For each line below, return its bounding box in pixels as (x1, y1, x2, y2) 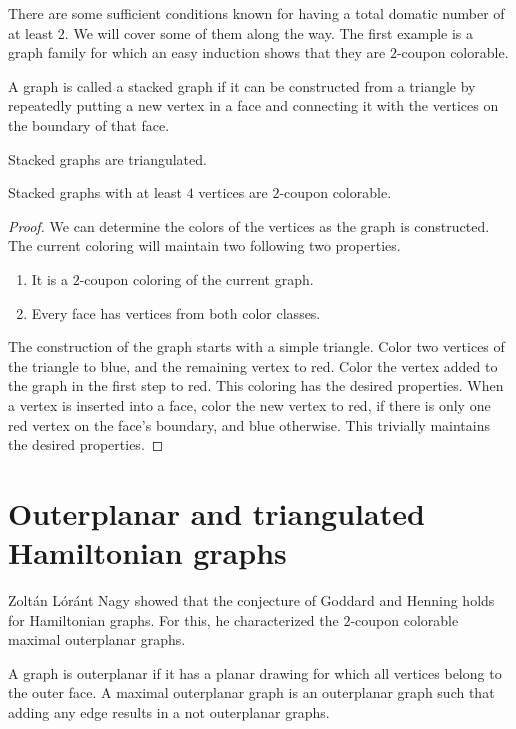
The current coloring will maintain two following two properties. (8, 235, 401, 256)
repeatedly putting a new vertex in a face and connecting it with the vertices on (8, 95, 499, 116)
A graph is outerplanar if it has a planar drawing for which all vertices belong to (8, 662, 502, 683)
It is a (31, 268, 69, 289)
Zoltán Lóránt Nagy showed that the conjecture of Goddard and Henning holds (8, 590, 495, 610)
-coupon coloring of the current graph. (79, 268, 314, 289)
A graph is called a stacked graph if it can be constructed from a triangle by (8, 75, 476, 96)
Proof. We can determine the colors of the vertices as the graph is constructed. (8, 215, 490, 236)
